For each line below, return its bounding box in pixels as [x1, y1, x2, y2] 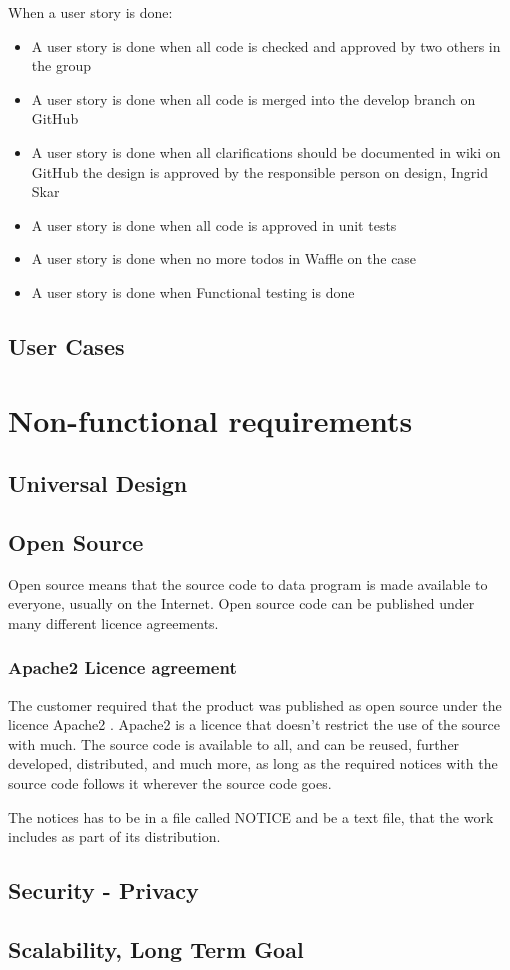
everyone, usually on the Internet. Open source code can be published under [8, 593, 475, 614]
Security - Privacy [8, 875, 199, 906]
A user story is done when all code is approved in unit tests [31, 214, 397, 235]
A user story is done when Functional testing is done [31, 281, 355, 302]
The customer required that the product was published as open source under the [8, 694, 502, 715]
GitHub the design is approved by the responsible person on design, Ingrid [31, 161, 488, 182]
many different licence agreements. [8, 612, 219, 633]
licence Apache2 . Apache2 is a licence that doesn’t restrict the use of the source [8, 714, 500, 735]
